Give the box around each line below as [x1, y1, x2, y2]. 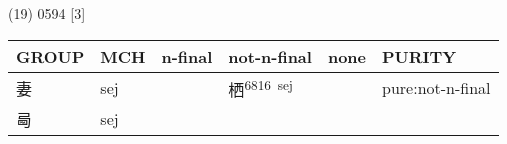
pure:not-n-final [382, 76, 491, 100]
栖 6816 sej [228, 74, 293, 101]
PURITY [382, 44, 457, 68]
